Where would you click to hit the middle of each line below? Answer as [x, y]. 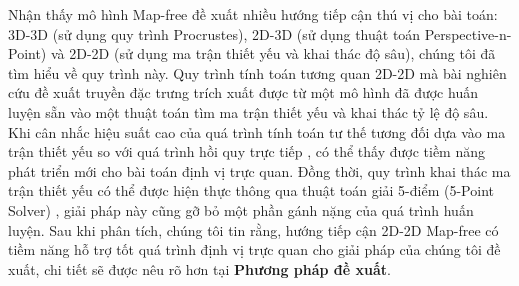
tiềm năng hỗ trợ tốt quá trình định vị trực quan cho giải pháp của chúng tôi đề [254, 249]
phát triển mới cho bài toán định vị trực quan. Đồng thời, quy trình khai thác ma [259, 170]
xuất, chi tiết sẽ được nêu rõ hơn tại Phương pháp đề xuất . [199, 268]
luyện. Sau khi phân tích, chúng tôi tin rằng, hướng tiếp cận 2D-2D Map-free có [253, 229]
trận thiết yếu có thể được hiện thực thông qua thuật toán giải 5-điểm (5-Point [251, 190]
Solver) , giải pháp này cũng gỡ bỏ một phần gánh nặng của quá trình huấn [241, 209]
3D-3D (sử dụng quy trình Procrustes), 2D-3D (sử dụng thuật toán [214, 33]
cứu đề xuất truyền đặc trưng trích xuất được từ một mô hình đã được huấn [243, 92]
